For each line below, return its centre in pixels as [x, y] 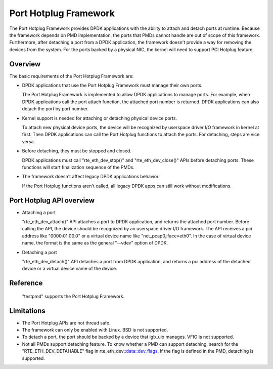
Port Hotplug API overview [52, 200]
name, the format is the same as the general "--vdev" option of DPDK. [95, 243]
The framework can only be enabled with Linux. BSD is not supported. [95, 330]
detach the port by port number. [55, 109]
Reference [26, 283]
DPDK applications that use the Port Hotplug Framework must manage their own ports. [112, 86]
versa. [29, 141]
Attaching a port [39, 212]
